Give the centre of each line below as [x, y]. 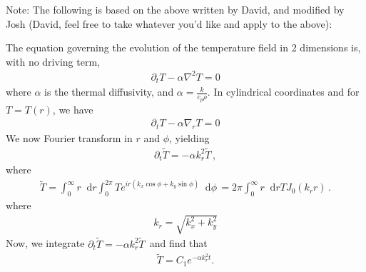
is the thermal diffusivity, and [109, 92]
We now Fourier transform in [69, 138]
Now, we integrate [45, 243]
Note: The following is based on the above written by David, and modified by [175, 9]
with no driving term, [53, 61]
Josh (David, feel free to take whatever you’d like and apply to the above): [169, 23]
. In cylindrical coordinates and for [283, 92]
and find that [178, 243]
